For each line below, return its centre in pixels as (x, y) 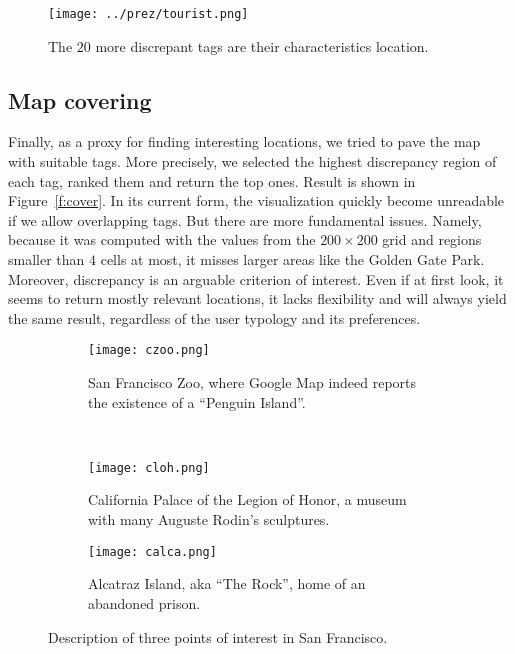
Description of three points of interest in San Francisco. (218, 636)
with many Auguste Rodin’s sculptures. (209, 519)
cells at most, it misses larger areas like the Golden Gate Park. (292, 259)
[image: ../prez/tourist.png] (148, 14)
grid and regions (432, 239)
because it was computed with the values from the (162, 239)
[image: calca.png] (152, 551)
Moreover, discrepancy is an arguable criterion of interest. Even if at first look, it (256, 278)
